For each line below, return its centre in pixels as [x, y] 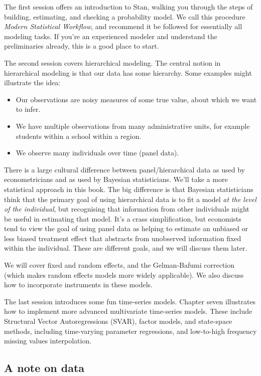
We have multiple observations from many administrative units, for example [133, 126]
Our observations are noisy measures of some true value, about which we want [136, 99]
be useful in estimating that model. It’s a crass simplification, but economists [123, 218]
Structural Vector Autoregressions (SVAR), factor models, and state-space [118, 321]
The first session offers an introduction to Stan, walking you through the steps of [128, 7]
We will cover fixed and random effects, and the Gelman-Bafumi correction [119, 265]
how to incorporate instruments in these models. [78, 285]
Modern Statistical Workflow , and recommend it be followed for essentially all [123, 26]
